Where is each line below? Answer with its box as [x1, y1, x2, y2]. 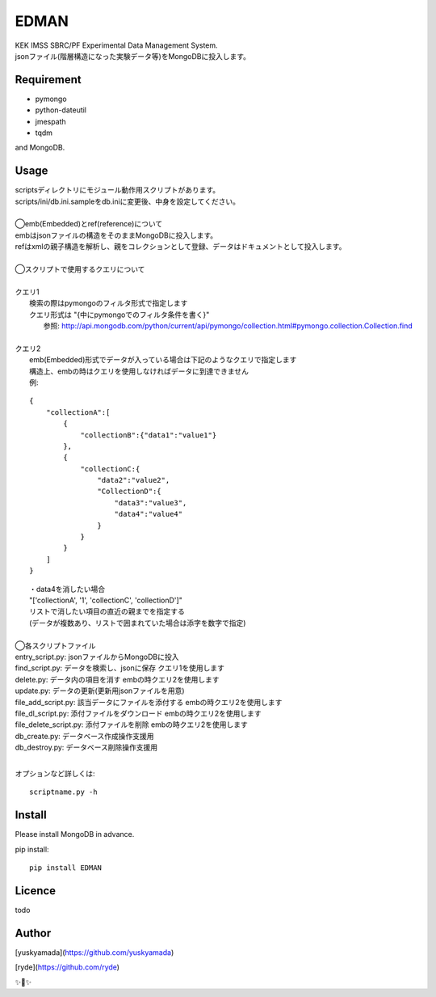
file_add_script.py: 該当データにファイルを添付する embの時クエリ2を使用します [15, 697, 283, 707]
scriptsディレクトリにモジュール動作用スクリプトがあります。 [15, 185, 220, 195]
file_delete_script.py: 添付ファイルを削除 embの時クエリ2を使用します [15, 720, 248, 729]
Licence [15, 884, 57, 898]
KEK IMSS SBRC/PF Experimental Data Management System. [15, 40, 218, 50]
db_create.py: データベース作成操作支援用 [15, 731, 154, 741]
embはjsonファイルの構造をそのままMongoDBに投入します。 [15, 230, 218, 240]
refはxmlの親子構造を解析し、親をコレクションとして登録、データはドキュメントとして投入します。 [15, 242, 346, 251]
